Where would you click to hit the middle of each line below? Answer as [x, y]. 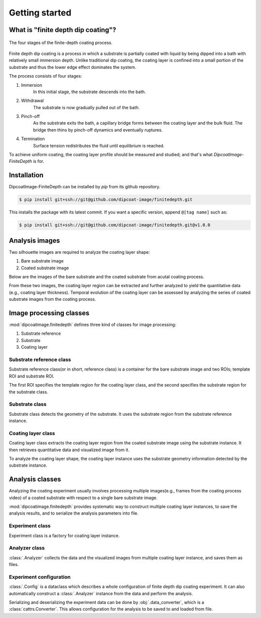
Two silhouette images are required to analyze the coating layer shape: [79, 252]
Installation [26, 175]
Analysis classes [35, 480]
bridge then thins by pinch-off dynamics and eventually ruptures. [98, 130]
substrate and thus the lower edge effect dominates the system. [72, 67]
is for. [39, 161]
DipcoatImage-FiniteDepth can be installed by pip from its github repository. [85, 187]
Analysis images [35, 240]
